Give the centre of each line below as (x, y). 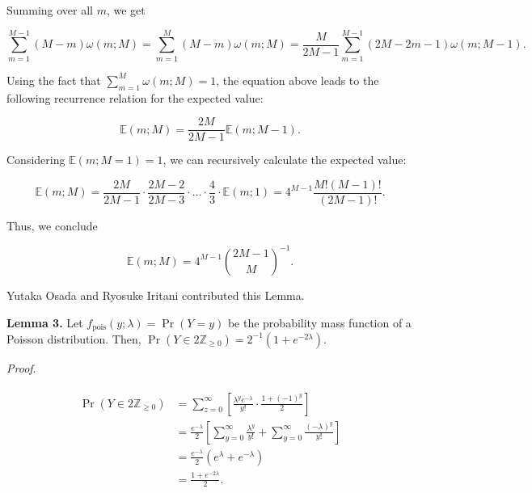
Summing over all (50, 10)
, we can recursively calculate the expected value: (285, 160)
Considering (36, 160)
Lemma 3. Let (45, 322)
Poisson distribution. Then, (74, 338)
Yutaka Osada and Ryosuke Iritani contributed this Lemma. (156, 295)
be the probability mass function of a (319, 322)
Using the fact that (54, 80)
